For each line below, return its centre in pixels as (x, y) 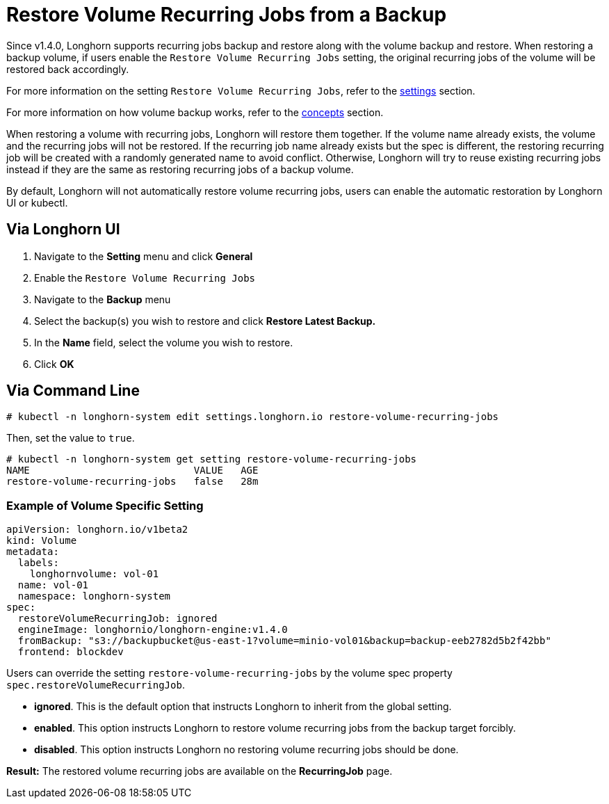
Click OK (54, 364)
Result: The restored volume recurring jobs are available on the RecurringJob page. (200, 771)
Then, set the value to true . (71, 438)
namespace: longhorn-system (94, 596)
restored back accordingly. (68, 69)
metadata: (33, 552)
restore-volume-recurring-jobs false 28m (132, 482)
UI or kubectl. (37, 202)
